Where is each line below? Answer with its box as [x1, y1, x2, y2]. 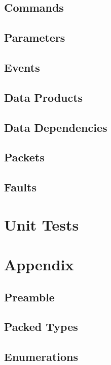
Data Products [4, 89, 83, 105]
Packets [4, 149, 45, 165]
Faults [4, 179, 36, 195]
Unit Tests [4, 214, 79, 235]
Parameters [4, 30, 65, 45]
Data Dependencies [4, 119, 107, 135]
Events [4, 59, 40, 75]
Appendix [4, 254, 74, 275]
